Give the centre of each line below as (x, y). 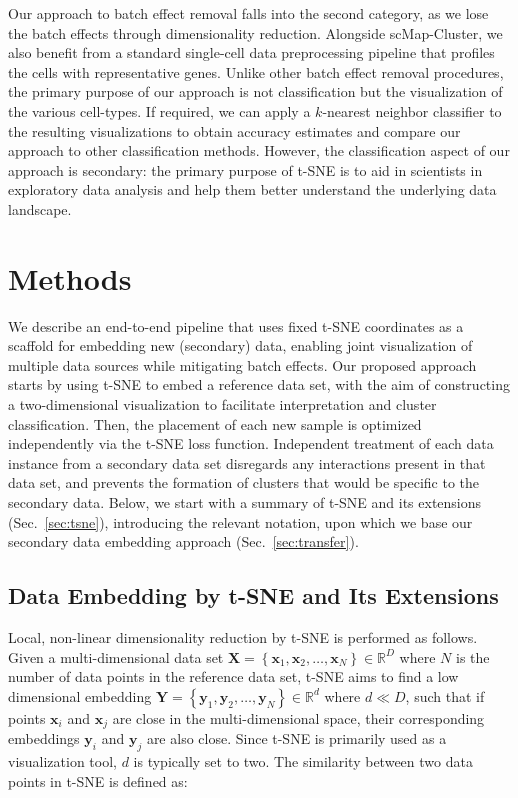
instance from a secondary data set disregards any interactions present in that (247, 462)
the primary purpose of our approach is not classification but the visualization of (255, 91)
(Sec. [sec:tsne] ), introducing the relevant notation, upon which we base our (240, 521)
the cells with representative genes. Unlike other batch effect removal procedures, (256, 71)
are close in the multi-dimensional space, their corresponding (298, 717)
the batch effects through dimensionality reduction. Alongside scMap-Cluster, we (255, 32)
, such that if (445, 695)
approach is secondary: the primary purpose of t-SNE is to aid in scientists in (245, 169)
